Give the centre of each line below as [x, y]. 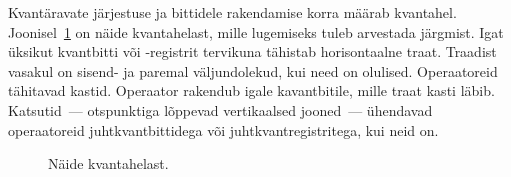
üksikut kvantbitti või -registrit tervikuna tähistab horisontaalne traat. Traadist [252, 51]
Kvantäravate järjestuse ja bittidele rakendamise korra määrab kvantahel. [232, 12]
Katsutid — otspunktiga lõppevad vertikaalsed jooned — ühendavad [220, 109]
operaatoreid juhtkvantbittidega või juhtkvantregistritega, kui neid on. [223, 129]
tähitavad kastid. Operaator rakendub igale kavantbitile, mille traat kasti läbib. [251, 90]
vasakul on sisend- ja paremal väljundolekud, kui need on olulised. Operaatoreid [253, 70]
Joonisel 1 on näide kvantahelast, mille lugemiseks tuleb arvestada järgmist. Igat [256, 31]
